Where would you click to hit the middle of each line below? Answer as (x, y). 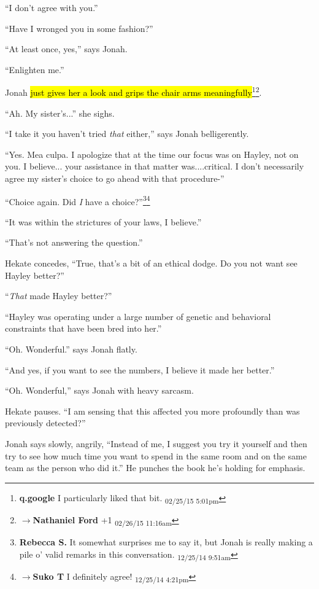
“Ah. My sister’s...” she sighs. (60, 113)
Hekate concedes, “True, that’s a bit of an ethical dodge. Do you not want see (151, 263)
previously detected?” (45, 423)
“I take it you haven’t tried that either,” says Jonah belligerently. (127, 134)
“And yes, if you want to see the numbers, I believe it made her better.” (140, 369)
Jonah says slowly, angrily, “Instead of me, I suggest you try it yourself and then (156, 443)
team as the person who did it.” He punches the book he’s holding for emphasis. (155, 468)
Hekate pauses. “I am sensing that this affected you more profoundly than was (152, 411)
